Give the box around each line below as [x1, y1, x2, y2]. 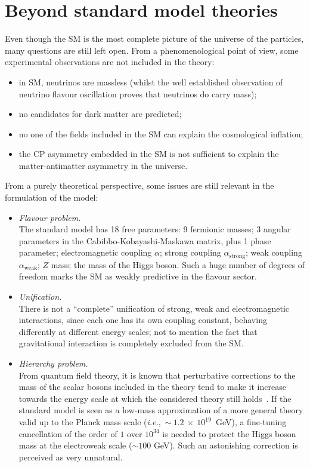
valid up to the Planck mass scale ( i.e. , [18, 416, 161, 428]
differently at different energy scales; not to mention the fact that [18, 325, 258, 337]
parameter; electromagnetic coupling [18, 246, 152, 259]
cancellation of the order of [18, 427, 117, 440]
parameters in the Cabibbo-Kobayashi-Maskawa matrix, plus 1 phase [18, 234, 271, 247]
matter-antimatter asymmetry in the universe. [18, 159, 188, 171]
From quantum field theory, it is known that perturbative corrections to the [18, 368, 296, 381]
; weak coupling [245, 246, 302, 259]
